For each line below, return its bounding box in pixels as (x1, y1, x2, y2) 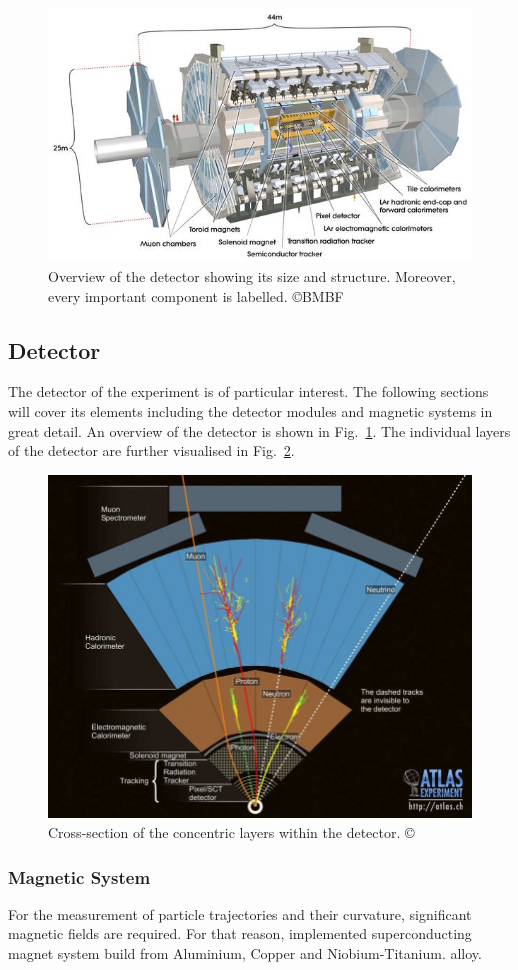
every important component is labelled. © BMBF (48, 285, 344, 306)
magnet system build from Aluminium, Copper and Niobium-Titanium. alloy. (8, 943, 482, 964)
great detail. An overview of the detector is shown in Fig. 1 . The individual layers (8, 420, 511, 441)
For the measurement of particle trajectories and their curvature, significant (8, 903, 472, 924)
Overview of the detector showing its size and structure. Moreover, (48, 265, 456, 286)
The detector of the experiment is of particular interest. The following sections (8, 381, 489, 402)
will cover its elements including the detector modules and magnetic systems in (8, 400, 493, 421)
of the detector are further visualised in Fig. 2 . (8, 440, 295, 461)
